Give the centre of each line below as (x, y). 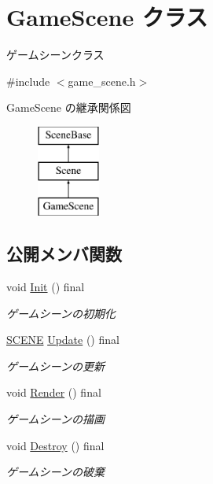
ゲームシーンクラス (55, 55)
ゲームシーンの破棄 (55, 472)
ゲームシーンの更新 (55, 366)
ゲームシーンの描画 (55, 419)
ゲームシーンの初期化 (61, 313)
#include (28, 81)
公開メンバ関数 (64, 254)
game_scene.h (102, 81)
